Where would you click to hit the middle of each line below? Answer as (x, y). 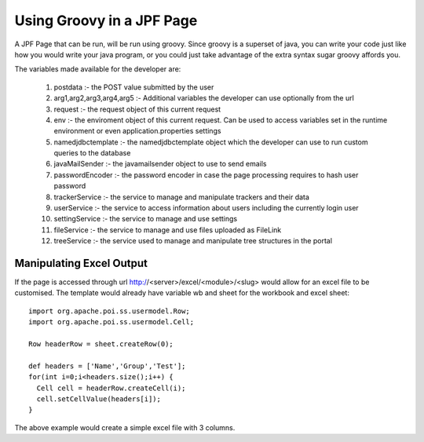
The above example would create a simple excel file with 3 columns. (125, 427)
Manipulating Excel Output (81, 263)
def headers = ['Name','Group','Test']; (107, 366)
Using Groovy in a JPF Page (106, 20)
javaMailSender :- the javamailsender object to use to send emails (160, 164)
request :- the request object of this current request (137, 109)
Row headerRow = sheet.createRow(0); (101, 344)
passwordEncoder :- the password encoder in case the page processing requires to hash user (206, 175)
